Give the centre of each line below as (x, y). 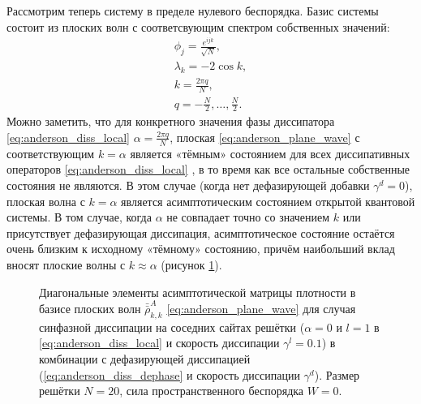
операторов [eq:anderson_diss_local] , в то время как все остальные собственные (208, 169)
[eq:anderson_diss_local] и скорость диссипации (159, 343)
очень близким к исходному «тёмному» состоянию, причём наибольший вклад (201, 249)
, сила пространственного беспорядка (212, 391)
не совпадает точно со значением (248, 217)
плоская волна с (46, 201)
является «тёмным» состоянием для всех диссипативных (270, 153)
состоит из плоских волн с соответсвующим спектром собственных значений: (198, 26)
